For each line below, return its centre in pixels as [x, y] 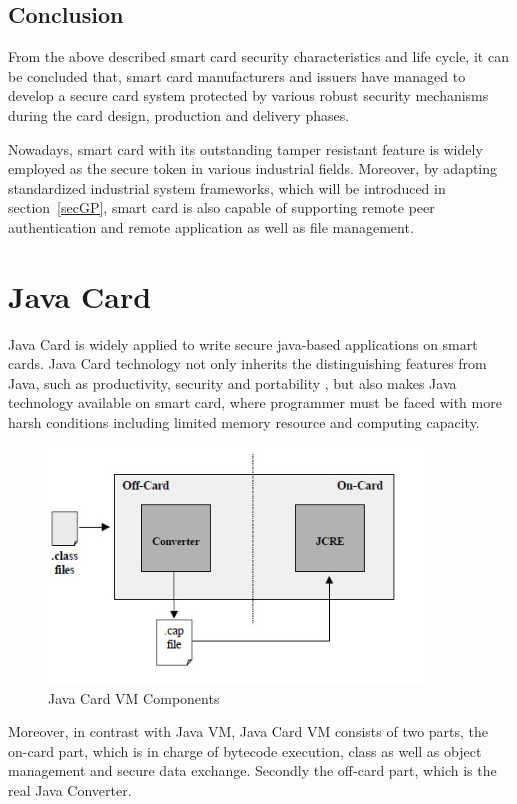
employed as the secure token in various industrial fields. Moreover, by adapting [253, 168]
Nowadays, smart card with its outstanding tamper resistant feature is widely [245, 148]
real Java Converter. [70, 789]
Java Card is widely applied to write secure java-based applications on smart [243, 343]
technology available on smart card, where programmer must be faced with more [255, 402]
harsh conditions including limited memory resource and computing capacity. [244, 422]
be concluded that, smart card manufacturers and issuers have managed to [237, 75]
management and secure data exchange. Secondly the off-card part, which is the [252, 770]
